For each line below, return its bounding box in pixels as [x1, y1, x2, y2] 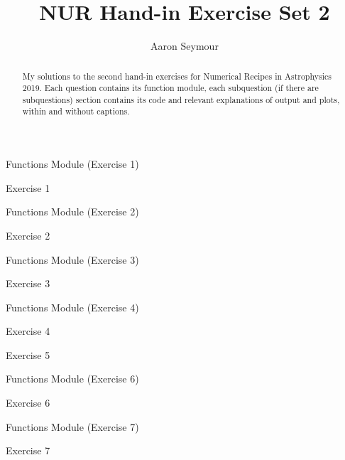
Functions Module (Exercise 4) [6, 299, 139, 314]
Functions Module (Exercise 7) [6, 419, 139, 434]
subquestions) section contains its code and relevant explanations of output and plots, [22, 93, 340, 105]
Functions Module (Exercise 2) [6, 204, 139, 219]
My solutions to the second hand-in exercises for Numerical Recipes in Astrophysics [22, 70, 332, 82]
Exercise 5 [6, 347, 50, 362]
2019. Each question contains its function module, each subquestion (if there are [22, 82, 319, 94]
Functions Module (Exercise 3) [6, 252, 139, 267]
